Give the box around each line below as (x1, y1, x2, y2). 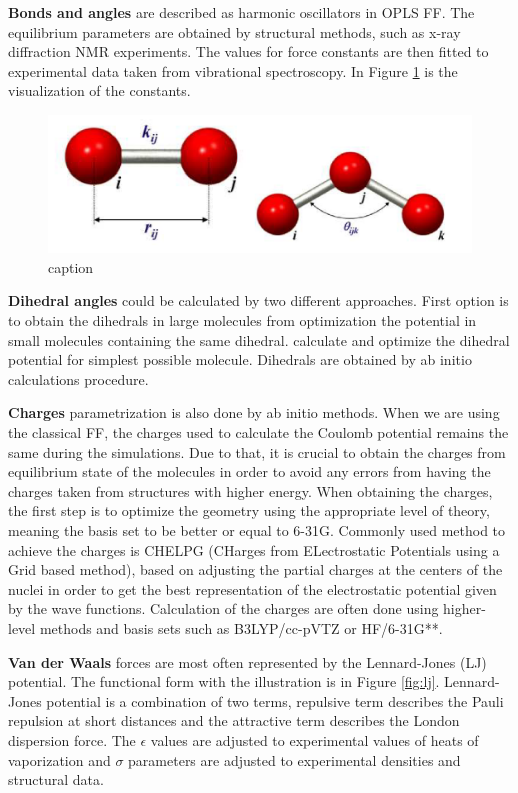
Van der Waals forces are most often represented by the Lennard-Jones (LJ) (8, 651, 487, 672)
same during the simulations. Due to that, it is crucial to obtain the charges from (8, 441, 506, 462)
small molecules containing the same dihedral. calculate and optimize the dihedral (8, 329, 510, 350)
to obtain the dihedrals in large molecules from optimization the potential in (8, 310, 477, 331)
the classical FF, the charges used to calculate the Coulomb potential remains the (8, 422, 509, 443)
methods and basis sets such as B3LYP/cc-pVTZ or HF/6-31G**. (39, 617, 443, 638)
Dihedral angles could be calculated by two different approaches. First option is (8, 290, 509, 311)
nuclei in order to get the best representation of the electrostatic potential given (8, 578, 497, 599)
